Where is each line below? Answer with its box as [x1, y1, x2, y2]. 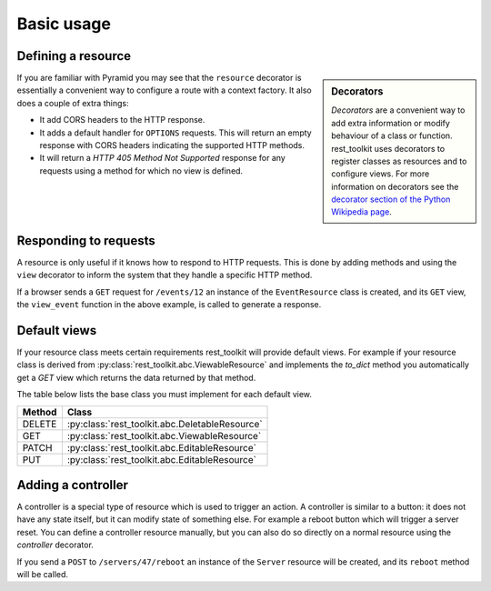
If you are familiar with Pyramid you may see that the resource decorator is [16, 73, 302, 84]
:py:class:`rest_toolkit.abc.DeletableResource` [66, 417, 263, 430]
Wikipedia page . [331, 206, 393, 217]
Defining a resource [16, 48, 132, 64]
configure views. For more [331, 168, 430, 179]
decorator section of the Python [331, 194, 451, 205]
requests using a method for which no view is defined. [39, 165, 244, 176]
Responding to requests [16, 233, 156, 248]
